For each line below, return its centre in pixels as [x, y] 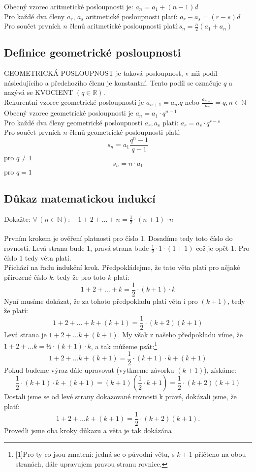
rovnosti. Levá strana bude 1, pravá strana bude [77, 248]
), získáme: [220, 369]
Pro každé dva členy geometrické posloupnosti [73, 122]
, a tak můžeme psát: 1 [124, 345]
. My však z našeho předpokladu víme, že [180, 334]
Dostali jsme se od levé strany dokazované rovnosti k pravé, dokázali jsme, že [120, 397]
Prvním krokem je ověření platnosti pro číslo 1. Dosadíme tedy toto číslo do [118, 238]
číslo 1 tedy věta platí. [38, 257]
